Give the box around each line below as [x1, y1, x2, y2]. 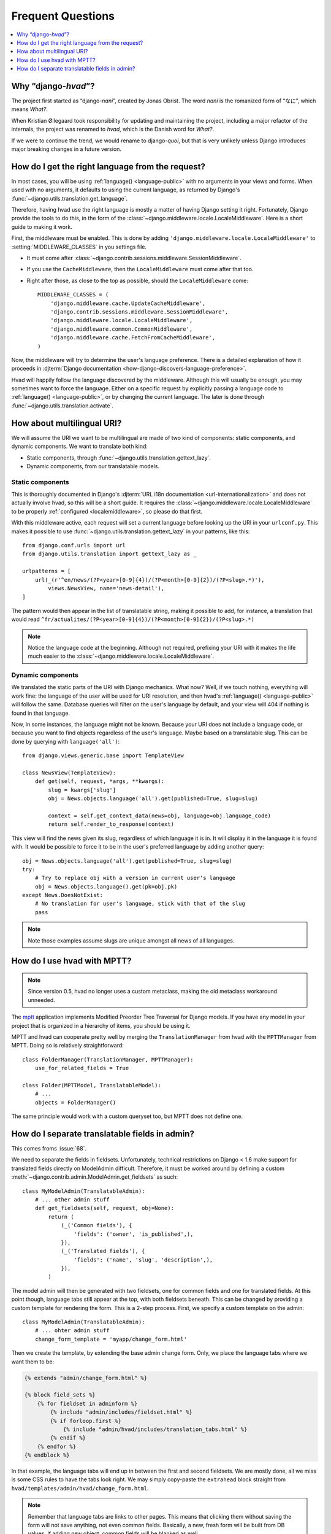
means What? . [11, 106, 48, 113]
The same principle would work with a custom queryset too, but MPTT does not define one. [11, 1112, 243, 1120]
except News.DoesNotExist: [22, 892, 104, 899]
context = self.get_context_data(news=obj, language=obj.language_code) [48, 812, 272, 819]
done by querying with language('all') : [11, 738, 120, 745]
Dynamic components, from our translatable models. [26, 462, 159, 469]
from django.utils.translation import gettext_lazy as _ [22, 550, 197, 558]
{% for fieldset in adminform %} [37, 1400, 138, 1407]
